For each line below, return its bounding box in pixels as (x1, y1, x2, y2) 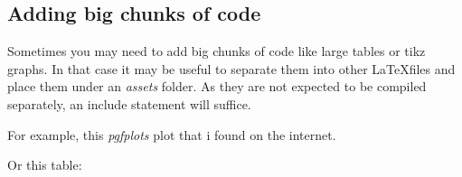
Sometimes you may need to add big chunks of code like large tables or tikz (7, 42, 426, 61)
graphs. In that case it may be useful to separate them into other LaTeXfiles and (7, 59, 456, 78)
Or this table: (7, 155, 82, 174)
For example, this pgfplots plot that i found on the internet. (7, 125, 336, 144)
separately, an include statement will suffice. (7, 94, 251, 113)
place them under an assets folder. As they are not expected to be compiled (7, 77, 427, 96)
